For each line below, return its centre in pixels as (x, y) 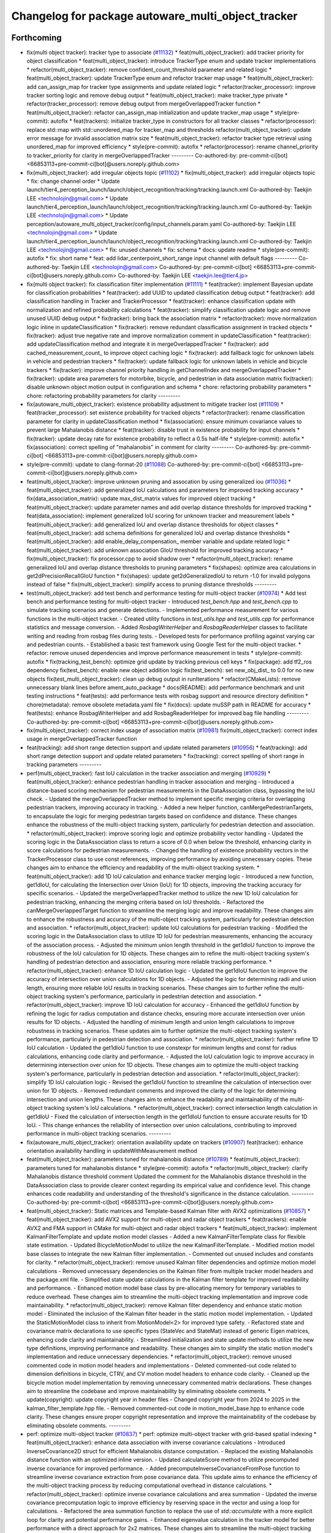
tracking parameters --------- (64, 765)
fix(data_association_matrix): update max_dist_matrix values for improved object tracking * (141, 499)
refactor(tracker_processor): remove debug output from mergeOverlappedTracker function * (143, 104)
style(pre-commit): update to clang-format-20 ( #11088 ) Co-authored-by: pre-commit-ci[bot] (143, 464)
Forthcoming (36, 38)
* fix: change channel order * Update (73, 181)
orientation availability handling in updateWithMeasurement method (112, 1151)
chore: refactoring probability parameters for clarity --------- (104, 396)
